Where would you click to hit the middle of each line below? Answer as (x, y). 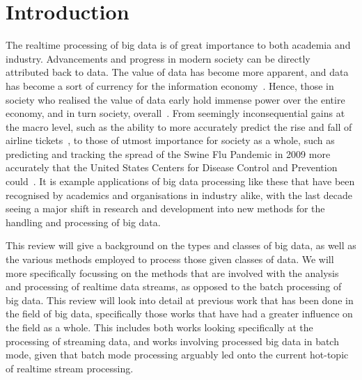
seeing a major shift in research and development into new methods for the (165, 208)
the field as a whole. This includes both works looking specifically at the (159, 327)
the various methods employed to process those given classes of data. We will (170, 259)
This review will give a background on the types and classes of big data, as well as (181, 245)
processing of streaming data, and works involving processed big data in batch (172, 341)
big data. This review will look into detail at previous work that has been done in (180, 300)
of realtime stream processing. (70, 368)
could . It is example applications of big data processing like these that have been (180, 181)
